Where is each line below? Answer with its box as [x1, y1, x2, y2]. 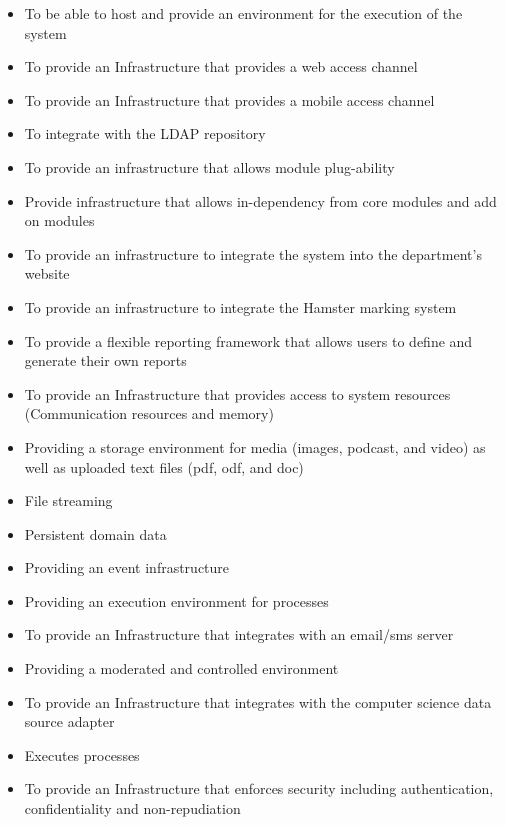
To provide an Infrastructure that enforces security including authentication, [24, 778, 494, 799]
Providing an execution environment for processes [24, 590, 329, 611]
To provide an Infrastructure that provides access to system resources [24, 383, 451, 404]
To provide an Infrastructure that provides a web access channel [24, 56, 418, 77]
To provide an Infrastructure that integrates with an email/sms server [24, 624, 454, 645]
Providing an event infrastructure [24, 557, 230, 578]
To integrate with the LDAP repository [24, 123, 266, 144]
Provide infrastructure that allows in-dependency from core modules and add [24, 190, 497, 211]
